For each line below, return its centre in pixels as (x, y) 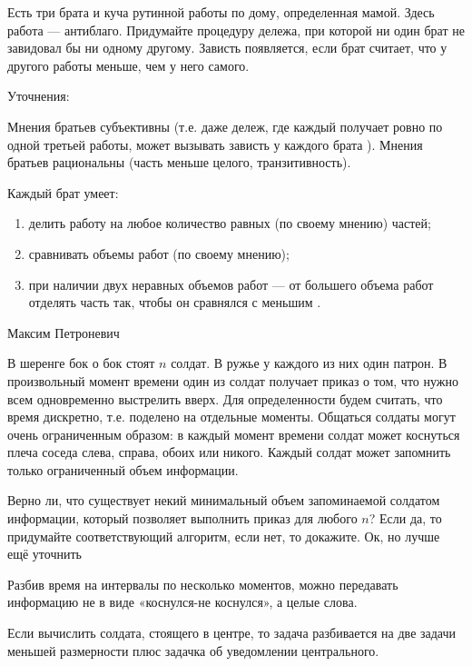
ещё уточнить (44, 554)
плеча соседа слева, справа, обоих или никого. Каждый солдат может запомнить (229, 452)
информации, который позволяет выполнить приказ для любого (182, 518)
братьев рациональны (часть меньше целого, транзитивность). (179, 162)
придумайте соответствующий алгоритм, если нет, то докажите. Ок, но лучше (224, 536)
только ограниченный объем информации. (123, 469)
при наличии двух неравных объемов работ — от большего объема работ (231, 284)
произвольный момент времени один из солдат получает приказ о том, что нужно (233, 380)
